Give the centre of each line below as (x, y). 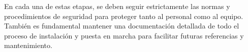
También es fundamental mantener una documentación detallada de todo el (122, 26)
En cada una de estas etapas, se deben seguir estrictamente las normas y (117, 6)
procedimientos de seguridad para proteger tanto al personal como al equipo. (124, 16)
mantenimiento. (28, 45)
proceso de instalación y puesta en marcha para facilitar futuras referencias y (124, 35)
